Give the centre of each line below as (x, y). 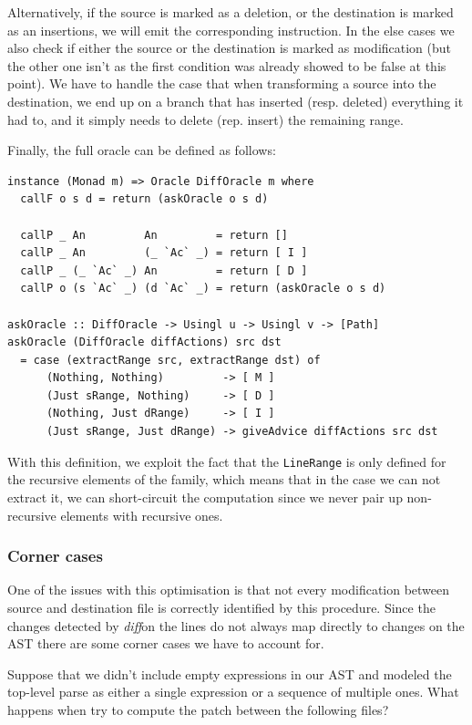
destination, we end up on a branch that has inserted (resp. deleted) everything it (236, 101)
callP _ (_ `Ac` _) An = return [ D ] (164, 270)
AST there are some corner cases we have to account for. (166, 643)
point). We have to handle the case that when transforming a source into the (222, 83)
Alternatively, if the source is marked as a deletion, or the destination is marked (231, 12)
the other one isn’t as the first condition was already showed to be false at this (227, 65)
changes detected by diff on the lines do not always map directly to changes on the (236, 625)
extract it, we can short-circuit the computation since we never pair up (205, 497)
